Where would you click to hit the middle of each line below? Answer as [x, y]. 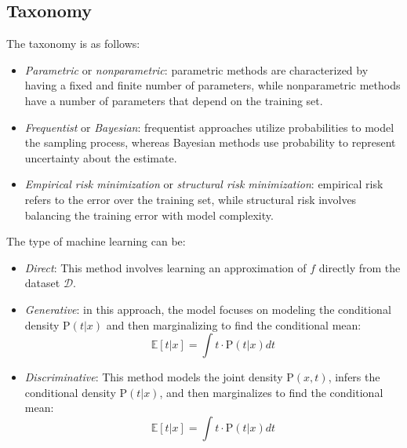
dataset [42, 283]
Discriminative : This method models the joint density [154, 377]
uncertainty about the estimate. [101, 157]
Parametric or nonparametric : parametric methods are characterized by [196, 69]
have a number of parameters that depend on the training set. [174, 100]
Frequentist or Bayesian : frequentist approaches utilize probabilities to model [209, 127]
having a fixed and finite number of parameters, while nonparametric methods [213, 85]
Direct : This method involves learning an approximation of [165, 267]
